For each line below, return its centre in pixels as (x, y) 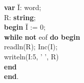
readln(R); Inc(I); (31, 47)
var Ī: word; (23, 7)
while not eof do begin (42, 36)
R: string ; (20, 17)
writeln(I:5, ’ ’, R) (31, 56)
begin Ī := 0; (25, 27)
